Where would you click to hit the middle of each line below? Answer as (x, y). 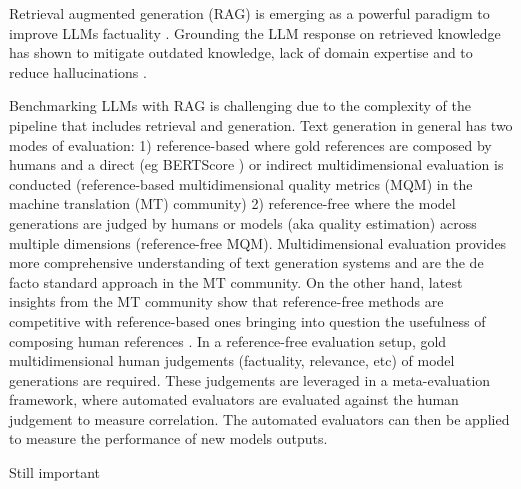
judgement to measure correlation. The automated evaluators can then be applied (259, 418)
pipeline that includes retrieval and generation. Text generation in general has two (261, 124)
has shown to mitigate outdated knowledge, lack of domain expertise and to (241, 52)
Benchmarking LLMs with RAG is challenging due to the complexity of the (240, 105)
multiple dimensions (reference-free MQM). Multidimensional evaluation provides (258, 242)
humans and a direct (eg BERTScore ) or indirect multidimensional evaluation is (256, 164)
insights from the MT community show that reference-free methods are (226, 301)
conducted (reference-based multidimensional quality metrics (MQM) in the (241, 183)
